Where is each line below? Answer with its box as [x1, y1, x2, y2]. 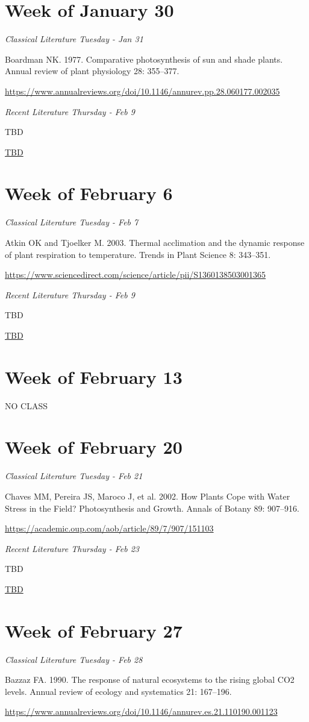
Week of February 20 [5, 435, 183, 459]
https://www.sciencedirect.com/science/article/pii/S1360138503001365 [5, 268, 266, 281]
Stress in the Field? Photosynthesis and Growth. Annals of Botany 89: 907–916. [5, 501, 299, 514]
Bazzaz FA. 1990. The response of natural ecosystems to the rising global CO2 [5, 673, 295, 686]
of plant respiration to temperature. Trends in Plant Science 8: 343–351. [5, 248, 271, 260]
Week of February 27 [5, 618, 183, 642]
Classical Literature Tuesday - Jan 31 [5, 33, 143, 45]
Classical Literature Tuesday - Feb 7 [5, 216, 139, 228]
